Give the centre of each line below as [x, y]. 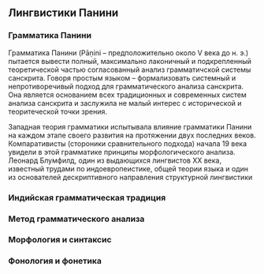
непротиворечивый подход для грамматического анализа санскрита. [126, 86]
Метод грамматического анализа [76, 219]
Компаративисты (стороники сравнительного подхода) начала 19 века [128, 143]
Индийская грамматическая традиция [87, 197]
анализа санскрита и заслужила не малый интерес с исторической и [125, 103]
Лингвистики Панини [63, 13]
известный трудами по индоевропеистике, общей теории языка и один [128, 168]
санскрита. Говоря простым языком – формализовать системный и [122, 77]
